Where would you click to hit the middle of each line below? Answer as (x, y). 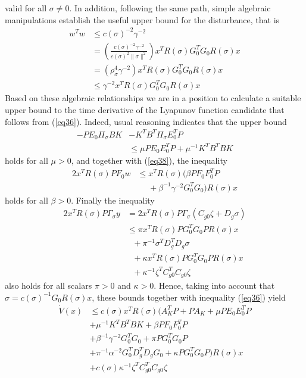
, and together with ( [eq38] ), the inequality (149, 160)
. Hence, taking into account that (214, 285)
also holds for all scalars (49, 285)
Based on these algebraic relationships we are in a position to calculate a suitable (153, 98)
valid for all (26, 8)
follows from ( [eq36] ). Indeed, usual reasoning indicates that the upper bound (146, 121)
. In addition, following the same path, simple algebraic (170, 8)
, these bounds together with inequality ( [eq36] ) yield (189, 297)
